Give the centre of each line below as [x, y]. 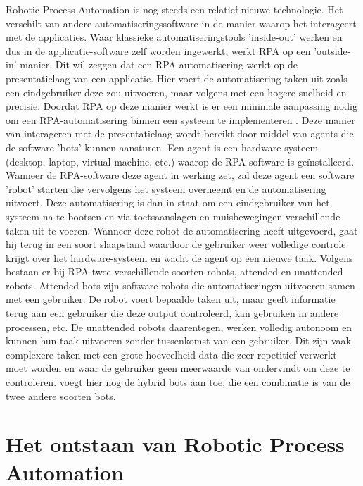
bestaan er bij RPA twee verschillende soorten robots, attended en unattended [174, 272]
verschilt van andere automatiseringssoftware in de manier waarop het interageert [181, 23]
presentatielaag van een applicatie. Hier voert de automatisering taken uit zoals [177, 78]
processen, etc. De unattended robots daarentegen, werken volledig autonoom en [179, 326]
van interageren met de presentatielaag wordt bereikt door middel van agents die [180, 133]
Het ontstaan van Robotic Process [175, 444]
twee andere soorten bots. [61, 395]
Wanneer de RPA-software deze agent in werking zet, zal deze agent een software [180, 175]
